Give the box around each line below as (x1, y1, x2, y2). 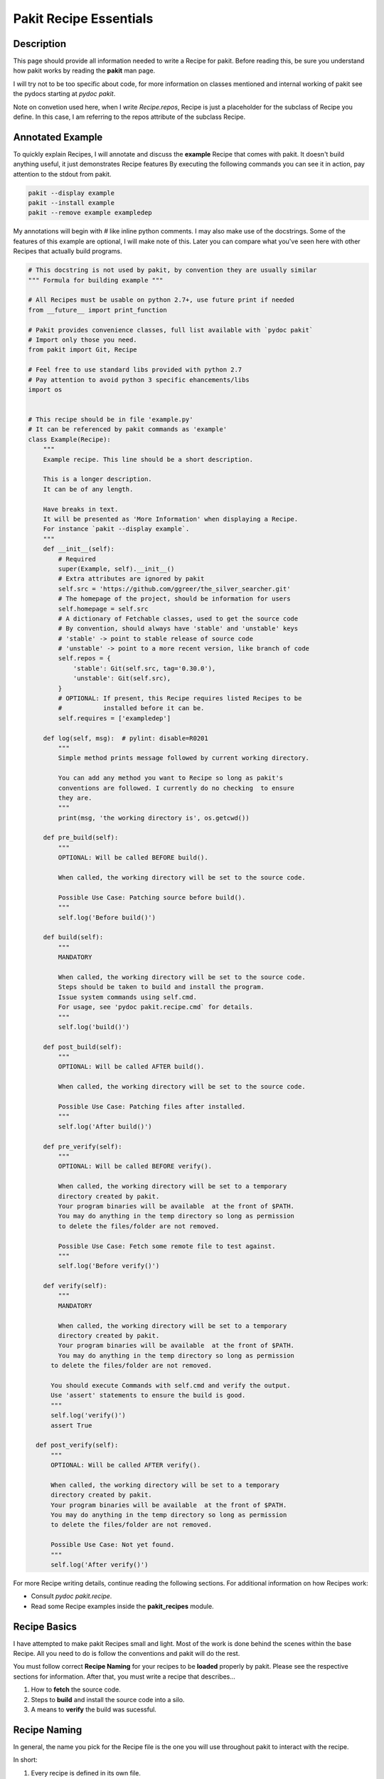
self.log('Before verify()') (58, 1262, 160, 1270)
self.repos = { (58, 655, 112, 662)
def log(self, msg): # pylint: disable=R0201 (43, 734, 209, 742)
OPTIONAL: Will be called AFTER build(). (58, 1062, 205, 1071)
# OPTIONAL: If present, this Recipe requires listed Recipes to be (58, 695, 302, 702)
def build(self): (43, 933, 104, 941)
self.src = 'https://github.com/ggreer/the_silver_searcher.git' (58, 584, 291, 593)
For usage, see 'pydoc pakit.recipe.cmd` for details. (58, 1003, 254, 1011)
